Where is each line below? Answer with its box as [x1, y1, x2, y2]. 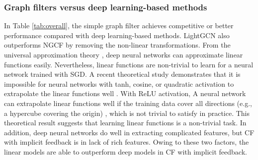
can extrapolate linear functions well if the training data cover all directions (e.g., [4, 98, 252, 108]
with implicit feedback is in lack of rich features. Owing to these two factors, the [4, 137, 249, 147]
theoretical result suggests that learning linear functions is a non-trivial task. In [4, 117, 247, 128]
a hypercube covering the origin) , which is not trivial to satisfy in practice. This [4, 107, 250, 118]
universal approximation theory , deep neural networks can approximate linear [4, 50, 243, 59]
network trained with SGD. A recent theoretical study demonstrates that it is [4, 69, 241, 79]
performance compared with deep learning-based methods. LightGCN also [4, 30, 230, 40]
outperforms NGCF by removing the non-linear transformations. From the [4, 40, 231, 50]
